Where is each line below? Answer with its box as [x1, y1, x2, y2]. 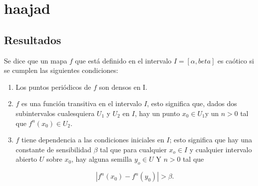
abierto [15, 154, 37, 164]
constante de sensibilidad [15, 144, 92, 154]
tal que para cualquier [100, 144, 167, 154]
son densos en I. [99, 81, 147, 92]
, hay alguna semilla [71, 154, 132, 164]
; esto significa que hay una [169, 134, 252, 145]
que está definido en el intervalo [75, 55, 172, 65]
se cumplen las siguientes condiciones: [4, 65, 119, 75]
